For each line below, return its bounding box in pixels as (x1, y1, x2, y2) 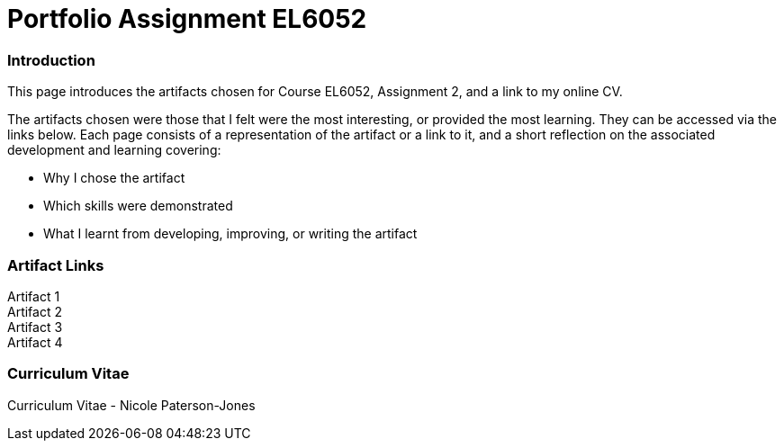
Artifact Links (7, 255, 104, 274)
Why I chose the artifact (43, 170, 185, 186)
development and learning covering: (7, 142, 221, 158)
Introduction (7, 50, 95, 69)
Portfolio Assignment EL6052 (7, 4, 367, 34)
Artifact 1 (7, 288, 60, 304)
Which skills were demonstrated (43, 198, 233, 214)
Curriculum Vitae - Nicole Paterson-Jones (7, 397, 256, 413)
